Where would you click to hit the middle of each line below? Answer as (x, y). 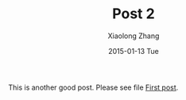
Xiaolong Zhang (134, 36)
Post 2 (134, 14)
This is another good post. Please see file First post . (93, 87)
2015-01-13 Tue (134, 51)
